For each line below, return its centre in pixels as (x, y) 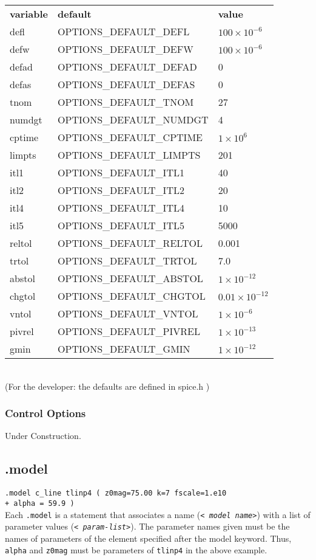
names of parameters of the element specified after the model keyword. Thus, (148, 538)
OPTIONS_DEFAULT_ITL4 (121, 208)
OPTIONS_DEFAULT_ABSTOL (130, 278)
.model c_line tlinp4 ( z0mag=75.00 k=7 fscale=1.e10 (116, 493)
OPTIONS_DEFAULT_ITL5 (121, 225)
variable (29, 14)
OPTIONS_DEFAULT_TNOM (126, 102)
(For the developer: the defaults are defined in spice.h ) (107, 386)
